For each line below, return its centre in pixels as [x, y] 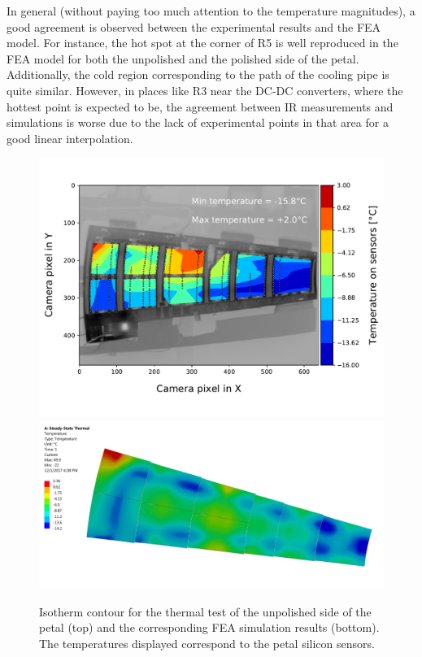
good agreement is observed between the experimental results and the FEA [194, 26]
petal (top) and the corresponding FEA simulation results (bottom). [209, 627]
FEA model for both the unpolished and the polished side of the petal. [183, 58]
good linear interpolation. [70, 138]
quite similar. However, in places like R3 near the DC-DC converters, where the [205, 90]
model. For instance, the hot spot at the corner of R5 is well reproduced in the [202, 43]
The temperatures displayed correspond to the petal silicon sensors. [207, 643]
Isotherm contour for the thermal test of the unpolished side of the [205, 611]
